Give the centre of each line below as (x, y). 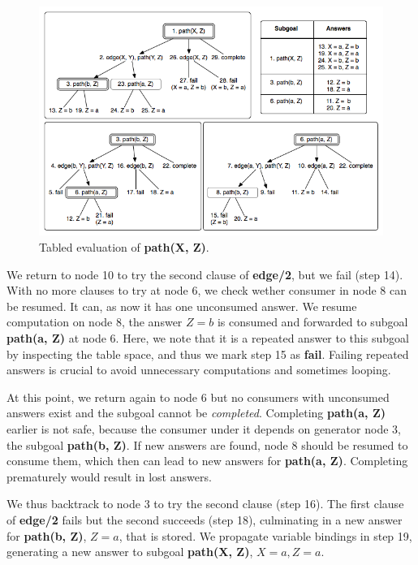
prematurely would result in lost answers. (109, 476)
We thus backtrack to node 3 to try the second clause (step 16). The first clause (205, 504)
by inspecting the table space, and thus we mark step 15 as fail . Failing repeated (208, 354)
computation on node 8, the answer (95, 322)
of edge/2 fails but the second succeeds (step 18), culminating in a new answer (205, 519)
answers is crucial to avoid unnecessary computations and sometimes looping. (199, 370)
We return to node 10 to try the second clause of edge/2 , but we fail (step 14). (205, 274)
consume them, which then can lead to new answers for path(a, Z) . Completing (207, 461)
